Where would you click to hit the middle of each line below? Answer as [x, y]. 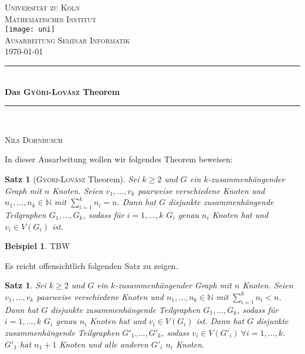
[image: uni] [30, 30]
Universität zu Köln [43, 7]
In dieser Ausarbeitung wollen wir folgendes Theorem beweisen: [119, 159]
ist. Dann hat [220, 321]
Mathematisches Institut [50, 18]
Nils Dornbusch [34, 139]
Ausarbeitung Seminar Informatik [67, 40]
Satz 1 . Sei [26, 285]
